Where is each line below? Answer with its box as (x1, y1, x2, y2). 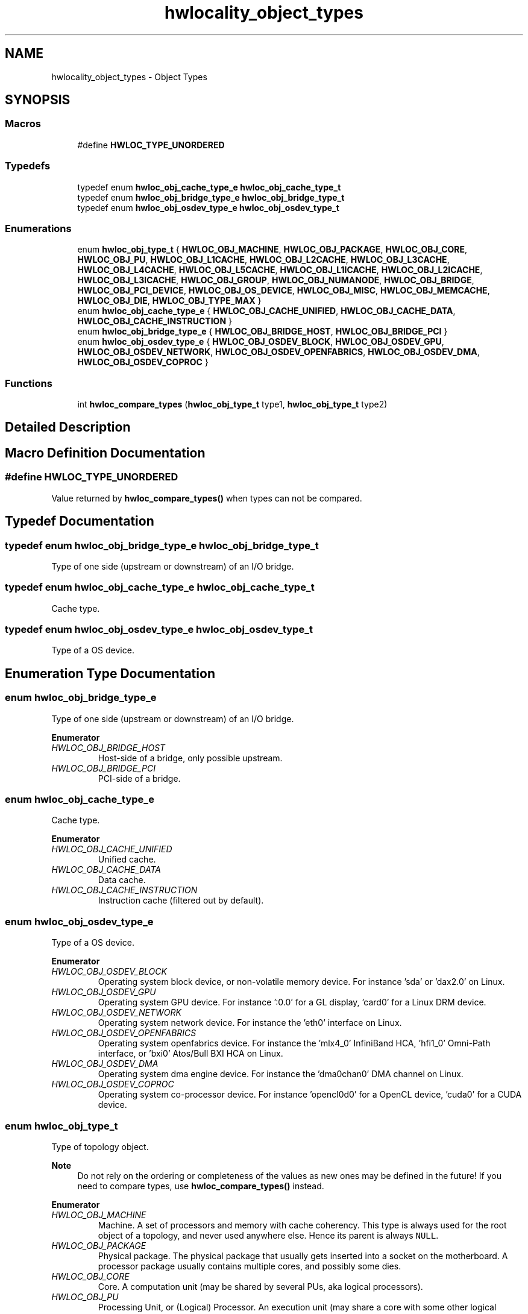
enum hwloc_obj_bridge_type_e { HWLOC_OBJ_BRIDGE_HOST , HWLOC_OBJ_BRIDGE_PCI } (77, 326, 448, 337)
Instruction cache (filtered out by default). (98, 895, 264, 906)
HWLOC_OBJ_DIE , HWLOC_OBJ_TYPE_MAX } (77, 295, 262, 306)
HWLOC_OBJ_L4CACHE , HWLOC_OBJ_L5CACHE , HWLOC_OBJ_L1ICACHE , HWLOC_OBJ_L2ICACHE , (77, 265, 483, 275)
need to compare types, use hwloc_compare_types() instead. (77, 1180, 324, 1191)
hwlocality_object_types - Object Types (51, 71, 207, 82)
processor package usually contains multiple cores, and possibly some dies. (98, 1260, 401, 1271)
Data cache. (98, 875, 146, 885)
